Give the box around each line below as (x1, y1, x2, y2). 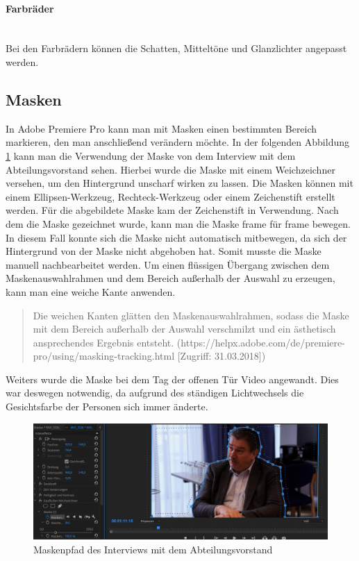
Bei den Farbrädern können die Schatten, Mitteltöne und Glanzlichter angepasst (6, 41, 347, 56)
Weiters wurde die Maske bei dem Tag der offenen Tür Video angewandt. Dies (6, 371, 339, 386)
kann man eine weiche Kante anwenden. (6, 284, 176, 299)
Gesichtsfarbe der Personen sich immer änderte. (6, 399, 208, 414)
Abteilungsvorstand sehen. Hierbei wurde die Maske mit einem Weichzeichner (6, 162, 335, 176)
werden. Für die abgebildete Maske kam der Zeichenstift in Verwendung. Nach (6, 203, 339, 217)
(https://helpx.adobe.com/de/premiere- (176, 335, 345, 349)
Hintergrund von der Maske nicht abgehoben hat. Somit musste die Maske (6, 244, 322, 258)
